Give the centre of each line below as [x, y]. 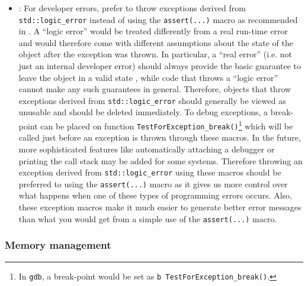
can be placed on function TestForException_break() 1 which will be [167, 125]
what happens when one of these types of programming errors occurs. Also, [155, 195]
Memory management [58, 245]
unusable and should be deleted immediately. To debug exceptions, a [143, 112]
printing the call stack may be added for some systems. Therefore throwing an [161, 160]
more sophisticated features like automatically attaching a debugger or [147, 149]
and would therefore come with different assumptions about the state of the [156, 42]
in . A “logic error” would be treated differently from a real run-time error [153, 31]
